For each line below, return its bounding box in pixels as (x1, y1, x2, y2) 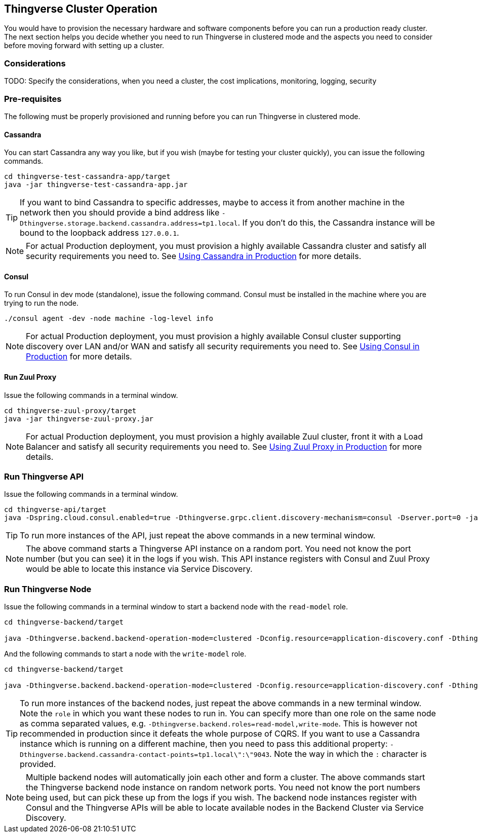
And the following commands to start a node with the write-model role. (4, 649, 247, 659)
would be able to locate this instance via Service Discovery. (26, 564, 253, 574)
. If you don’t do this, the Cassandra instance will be (237, 217, 435, 228)
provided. (20, 759, 56, 770)
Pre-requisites (4, 93, 62, 104)
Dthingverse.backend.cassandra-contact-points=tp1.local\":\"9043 (20, 751, 270, 759)
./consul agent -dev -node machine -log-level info (4, 314, 214, 323)
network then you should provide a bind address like (20, 207, 220, 218)
